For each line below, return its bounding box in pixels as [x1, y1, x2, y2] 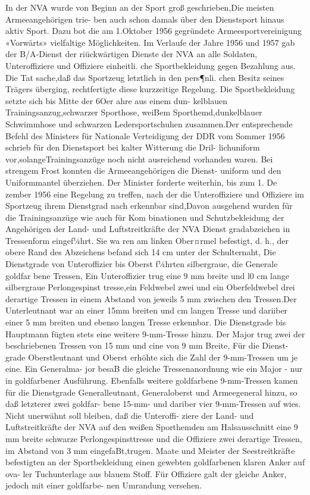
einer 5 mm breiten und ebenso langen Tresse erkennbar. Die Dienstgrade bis [5, 316, 286, 328]
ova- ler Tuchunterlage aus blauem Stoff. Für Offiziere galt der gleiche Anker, [5, 467, 287, 480]
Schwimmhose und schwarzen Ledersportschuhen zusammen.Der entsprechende [5, 117, 293, 130]
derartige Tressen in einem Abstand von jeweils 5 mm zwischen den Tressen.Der [5, 292, 297, 305]
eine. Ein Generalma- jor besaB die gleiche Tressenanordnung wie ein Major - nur [5, 362, 303, 375]
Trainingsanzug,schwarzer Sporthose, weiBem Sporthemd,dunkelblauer [5, 106, 262, 118]
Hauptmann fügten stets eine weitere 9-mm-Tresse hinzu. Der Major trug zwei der [5, 327, 305, 340]
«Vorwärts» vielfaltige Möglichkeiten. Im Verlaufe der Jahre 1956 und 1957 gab [5, 36, 295, 48]
